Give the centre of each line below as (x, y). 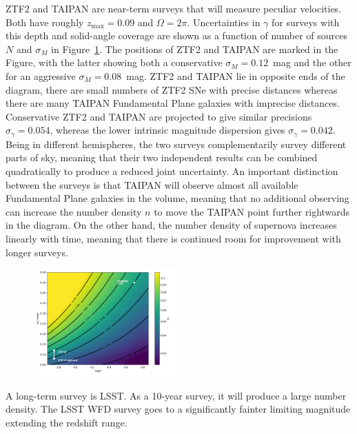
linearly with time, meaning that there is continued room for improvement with (173, 238)
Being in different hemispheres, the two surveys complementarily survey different (176, 144)
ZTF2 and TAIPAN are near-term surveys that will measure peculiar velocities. (174, 8)
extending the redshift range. (67, 422)
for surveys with (306, 22)
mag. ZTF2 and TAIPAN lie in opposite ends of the (236, 75)
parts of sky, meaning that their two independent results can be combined (162, 157)
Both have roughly (45, 22)
